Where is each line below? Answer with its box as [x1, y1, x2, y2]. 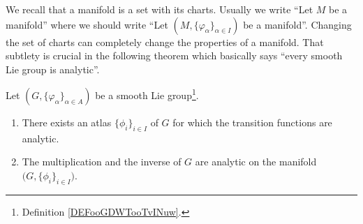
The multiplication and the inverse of [22, 154, 181, 169]
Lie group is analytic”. [6, 61, 100, 76]
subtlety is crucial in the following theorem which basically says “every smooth [6, 48, 343, 63]
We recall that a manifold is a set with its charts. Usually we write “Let [6, 2, 313, 16]
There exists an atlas [22, 115, 112, 130]
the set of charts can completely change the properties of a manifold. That [6, 34, 324, 49]
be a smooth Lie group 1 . [95, 86, 199, 103]
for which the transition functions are [172, 115, 332, 130]
